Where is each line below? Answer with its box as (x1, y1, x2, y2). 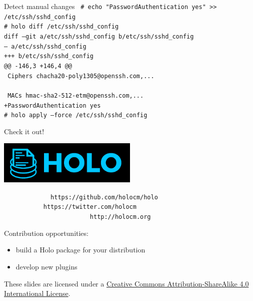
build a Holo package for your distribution (15, 244, 145, 255)
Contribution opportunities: (4, 227, 88, 238)
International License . (4, 288, 70, 298)
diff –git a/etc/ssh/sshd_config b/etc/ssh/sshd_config (4, 33, 194, 40)
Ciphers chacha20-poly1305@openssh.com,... (7, 72, 154, 80)
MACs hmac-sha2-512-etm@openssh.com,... (7, 92, 144, 99)
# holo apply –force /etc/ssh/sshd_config (4, 112, 147, 119)
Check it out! (4, 126, 44, 136)
